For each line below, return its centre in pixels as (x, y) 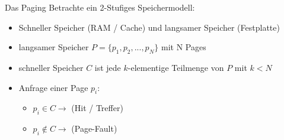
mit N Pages (184, 47)
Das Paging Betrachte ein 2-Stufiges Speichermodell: (100, 7)
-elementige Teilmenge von (176, 67)
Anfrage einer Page (53, 87)
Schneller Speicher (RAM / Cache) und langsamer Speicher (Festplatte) (149, 27)
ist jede (108, 67)
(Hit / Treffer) (97, 108)
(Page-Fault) (94, 128)
